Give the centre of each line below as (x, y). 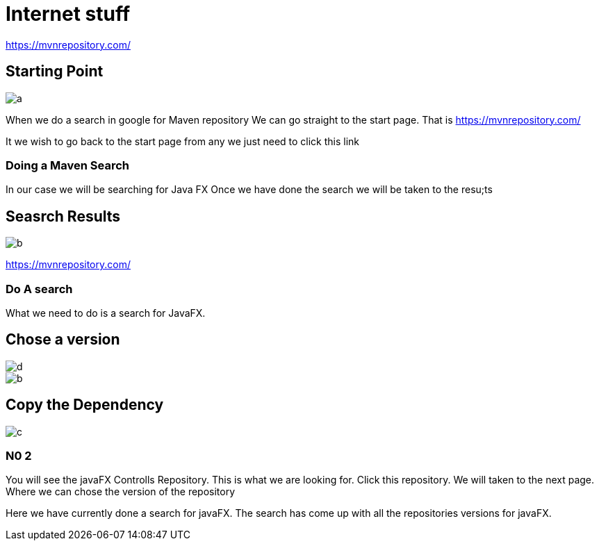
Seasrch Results (63, 216)
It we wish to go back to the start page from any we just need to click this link (183, 141)
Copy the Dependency (85, 405)
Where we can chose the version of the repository (121, 492)
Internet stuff (68, 14)
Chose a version (63, 340)
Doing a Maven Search (68, 165)
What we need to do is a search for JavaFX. (106, 313)
